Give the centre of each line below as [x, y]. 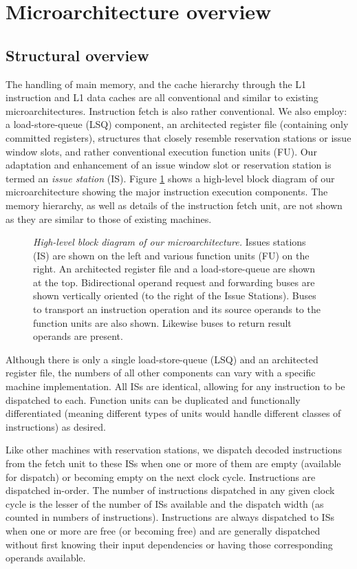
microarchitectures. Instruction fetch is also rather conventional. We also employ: [176, 110]
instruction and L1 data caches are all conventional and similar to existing [162, 97]
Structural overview [77, 55]
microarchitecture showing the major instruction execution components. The [167, 192]
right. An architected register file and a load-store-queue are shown [174, 269]
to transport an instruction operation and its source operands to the [177, 309]
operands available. [46, 558]
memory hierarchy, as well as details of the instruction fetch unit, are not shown [174, 205]
